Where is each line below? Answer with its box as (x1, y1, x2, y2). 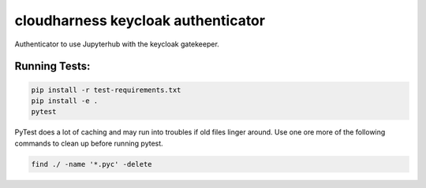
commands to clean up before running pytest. (14, 138, 163, 148)
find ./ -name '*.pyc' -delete (31, 160, 153, 168)
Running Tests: (14, 60, 91, 73)
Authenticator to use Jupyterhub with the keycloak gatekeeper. (14, 39, 220, 49)
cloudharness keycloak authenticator (14, 12, 266, 29)
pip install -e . (31, 96, 99, 105)
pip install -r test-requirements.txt (31, 85, 181, 94)
